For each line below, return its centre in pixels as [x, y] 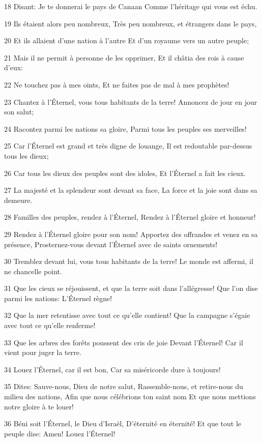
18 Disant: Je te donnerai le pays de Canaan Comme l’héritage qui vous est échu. [131, 6]
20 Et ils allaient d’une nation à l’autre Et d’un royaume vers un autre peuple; [127, 40]
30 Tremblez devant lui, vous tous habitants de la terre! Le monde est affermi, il [129, 261]
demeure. [18, 200]
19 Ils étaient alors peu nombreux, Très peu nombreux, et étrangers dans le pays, [130, 23]
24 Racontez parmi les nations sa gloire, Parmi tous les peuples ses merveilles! [125, 128]
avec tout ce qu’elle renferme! [50, 325]
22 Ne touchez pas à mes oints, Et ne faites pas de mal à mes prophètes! [117, 84]
